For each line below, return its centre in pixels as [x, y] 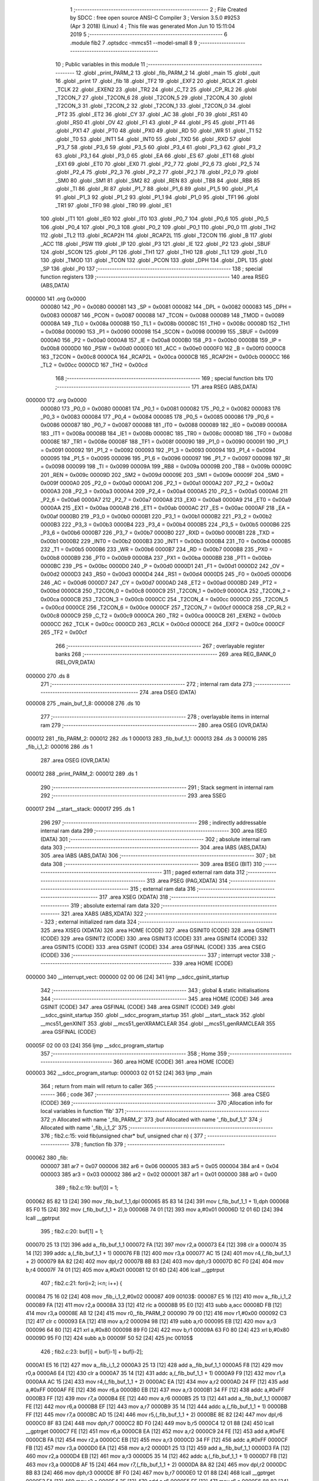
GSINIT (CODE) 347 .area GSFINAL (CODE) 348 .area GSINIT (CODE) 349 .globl [138, 1006]
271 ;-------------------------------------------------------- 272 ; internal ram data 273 [146, 684]
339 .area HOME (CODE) [203, 963]
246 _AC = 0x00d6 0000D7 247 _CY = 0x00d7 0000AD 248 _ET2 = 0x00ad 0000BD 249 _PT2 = [159, 582]
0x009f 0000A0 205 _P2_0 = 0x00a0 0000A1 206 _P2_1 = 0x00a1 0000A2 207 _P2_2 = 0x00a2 [157, 483]
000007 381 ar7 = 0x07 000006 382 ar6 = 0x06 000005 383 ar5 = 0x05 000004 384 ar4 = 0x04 [159, 1166]
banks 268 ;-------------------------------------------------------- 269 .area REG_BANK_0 [166, 654]
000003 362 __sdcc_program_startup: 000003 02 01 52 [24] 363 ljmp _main [119, 1073]
